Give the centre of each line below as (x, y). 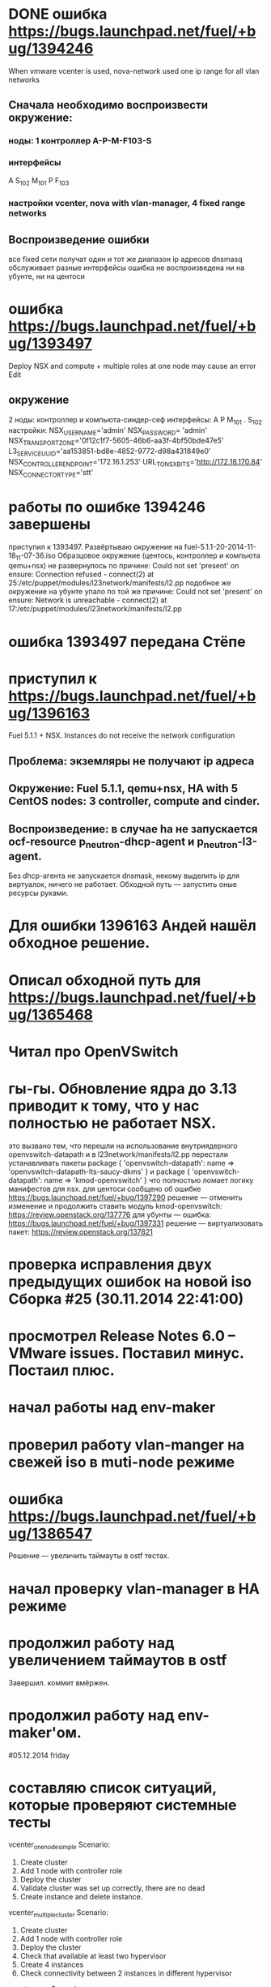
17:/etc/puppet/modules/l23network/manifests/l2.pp (95, 609)
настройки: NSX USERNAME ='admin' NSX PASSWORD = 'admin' (108, 431)
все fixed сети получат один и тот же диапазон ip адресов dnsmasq (125, 259)
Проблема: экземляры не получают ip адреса (131, 761)
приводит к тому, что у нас (104, 1106)
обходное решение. (79, 943)
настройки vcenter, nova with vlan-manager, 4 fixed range (127, 203)
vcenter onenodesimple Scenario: (59, 1846)
